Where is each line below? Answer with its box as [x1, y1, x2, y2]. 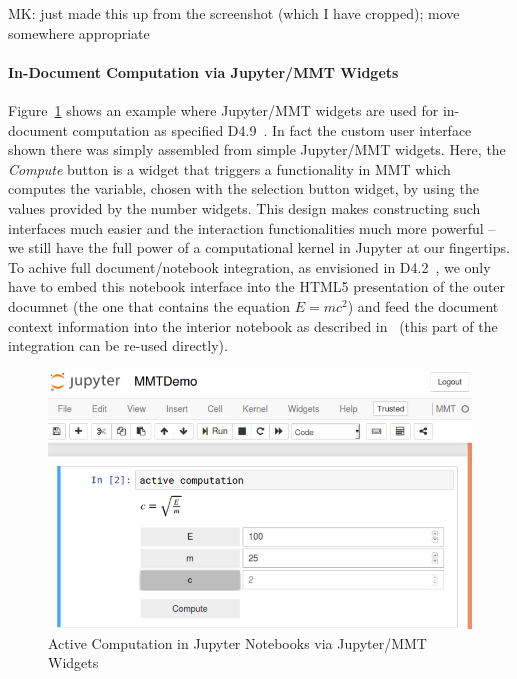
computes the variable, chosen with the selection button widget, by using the [8, 178, 479, 199]
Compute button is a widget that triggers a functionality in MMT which [8, 158, 451, 179]
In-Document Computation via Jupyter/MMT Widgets [8, 61, 399, 82]
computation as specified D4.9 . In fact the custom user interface [72, 119, 472, 140]
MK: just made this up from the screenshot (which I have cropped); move [8, 3, 460, 23]
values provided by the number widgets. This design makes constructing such [8, 197, 481, 218]
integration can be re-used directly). [8, 335, 228, 356]
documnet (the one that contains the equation [8, 295, 291, 316]
